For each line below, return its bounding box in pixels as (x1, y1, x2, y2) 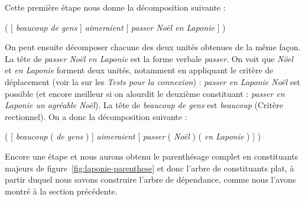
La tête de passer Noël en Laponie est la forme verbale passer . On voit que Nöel (5, 52, 293, 64)
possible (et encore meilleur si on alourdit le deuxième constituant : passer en (5, 87, 285, 99)
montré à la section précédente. (5, 184, 118, 197)
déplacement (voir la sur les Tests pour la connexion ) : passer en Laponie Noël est (5, 75, 300, 87)
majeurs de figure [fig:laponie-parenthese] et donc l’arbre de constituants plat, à (5, 161, 294, 174)
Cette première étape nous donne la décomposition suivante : (5, 1, 226, 13)
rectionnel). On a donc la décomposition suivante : (5, 110, 187, 122)
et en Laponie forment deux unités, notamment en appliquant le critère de (5, 64, 274, 76)
